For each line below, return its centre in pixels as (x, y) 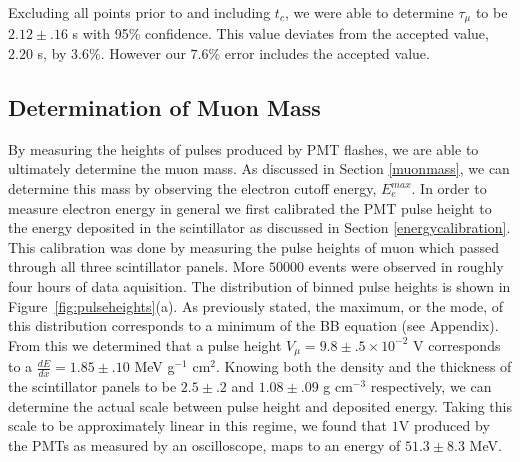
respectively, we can (431, 386)
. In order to (449, 188)
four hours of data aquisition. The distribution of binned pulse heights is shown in (259, 286)
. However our (143, 53)
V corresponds (457, 344)
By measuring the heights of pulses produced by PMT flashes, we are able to (243, 148)
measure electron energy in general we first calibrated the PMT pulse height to (250, 207)
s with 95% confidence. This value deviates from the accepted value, (280, 33)
